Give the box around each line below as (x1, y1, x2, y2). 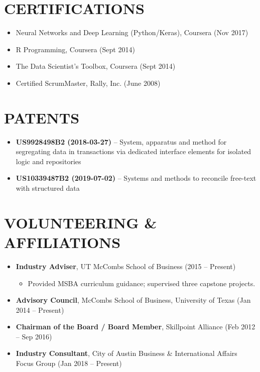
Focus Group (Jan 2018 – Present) (16, 358, 122, 368)
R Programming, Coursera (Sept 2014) (16, 44, 135, 54)
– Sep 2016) (16, 331, 52, 341)
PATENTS (4, 107, 80, 128)
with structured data (16, 183, 80, 193)
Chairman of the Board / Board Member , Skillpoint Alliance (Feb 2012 (16, 321, 255, 332)
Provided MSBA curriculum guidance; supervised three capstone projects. (28, 278, 255, 288)
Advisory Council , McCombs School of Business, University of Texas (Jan (16, 295, 251, 305)
